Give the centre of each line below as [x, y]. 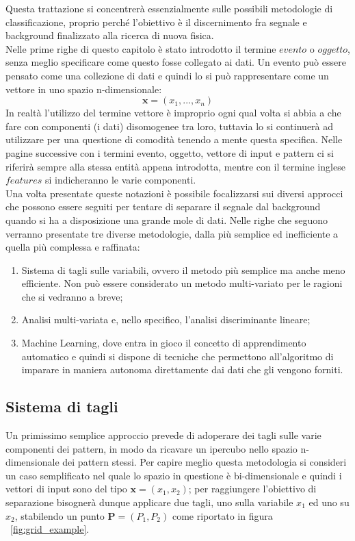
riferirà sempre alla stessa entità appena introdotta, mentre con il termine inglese [175, 166]
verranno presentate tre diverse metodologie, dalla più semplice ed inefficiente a [172, 233]
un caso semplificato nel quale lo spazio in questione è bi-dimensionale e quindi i [174, 475]
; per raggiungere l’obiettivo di [252, 489]
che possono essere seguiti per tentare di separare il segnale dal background [163, 206]
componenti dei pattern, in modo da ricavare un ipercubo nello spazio [152, 448]
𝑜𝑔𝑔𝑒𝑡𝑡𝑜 [333, 50]
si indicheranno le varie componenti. [120, 180]
